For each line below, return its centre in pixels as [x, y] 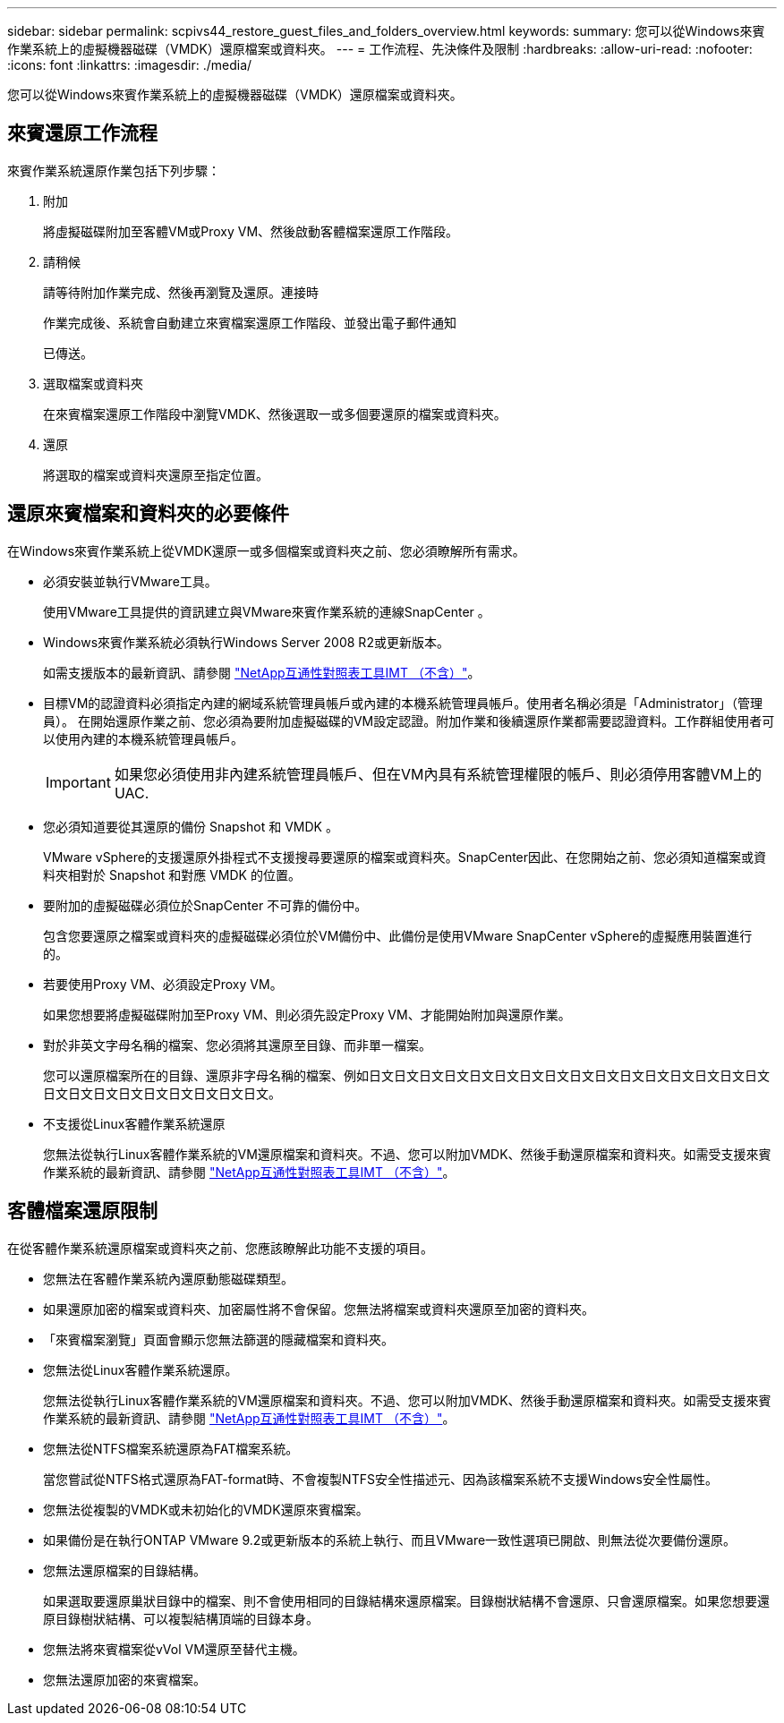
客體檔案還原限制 [82, 1211]
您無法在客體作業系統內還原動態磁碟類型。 [168, 1278]
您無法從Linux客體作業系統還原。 [141, 1369]
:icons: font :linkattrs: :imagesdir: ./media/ [130, 65]
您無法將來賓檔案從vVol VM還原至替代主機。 [174, 1649]
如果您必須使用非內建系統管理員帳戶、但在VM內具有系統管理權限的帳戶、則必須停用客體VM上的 [438, 774]
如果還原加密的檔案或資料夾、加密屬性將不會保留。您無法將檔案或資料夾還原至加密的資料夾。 [319, 1309]
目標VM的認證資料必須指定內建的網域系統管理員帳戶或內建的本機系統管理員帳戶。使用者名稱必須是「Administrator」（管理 [403, 703]
